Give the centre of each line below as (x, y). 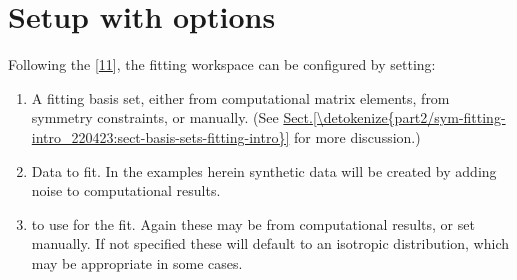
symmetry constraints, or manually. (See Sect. (172, 117)
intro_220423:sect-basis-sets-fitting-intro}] (160, 136)
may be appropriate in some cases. (137, 262)
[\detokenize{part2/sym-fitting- (409, 117)
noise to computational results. (126, 190)
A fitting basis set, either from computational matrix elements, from (240, 97)
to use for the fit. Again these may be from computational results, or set (253, 223)
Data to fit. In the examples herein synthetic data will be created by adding (264, 170)
